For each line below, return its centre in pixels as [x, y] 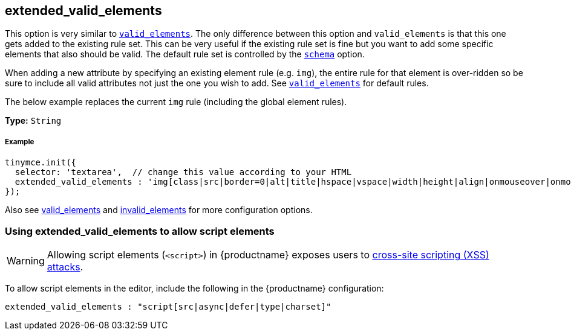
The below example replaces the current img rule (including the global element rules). [176, 102]
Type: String [33, 121]
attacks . [65, 266]
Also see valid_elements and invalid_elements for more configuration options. [159, 210]
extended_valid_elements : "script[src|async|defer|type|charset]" [168, 306]
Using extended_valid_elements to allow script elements [140, 231]
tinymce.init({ [41, 163]
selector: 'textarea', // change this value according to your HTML [183, 172]
